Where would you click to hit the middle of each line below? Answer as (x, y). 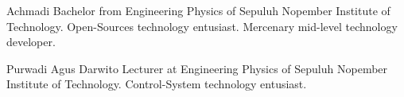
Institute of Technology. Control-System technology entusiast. (157, 84)
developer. (31, 42)
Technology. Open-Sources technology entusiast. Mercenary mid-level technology (202, 26)
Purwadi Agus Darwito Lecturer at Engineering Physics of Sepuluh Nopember (197, 68)
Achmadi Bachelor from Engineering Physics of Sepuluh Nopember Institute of (198, 10)
